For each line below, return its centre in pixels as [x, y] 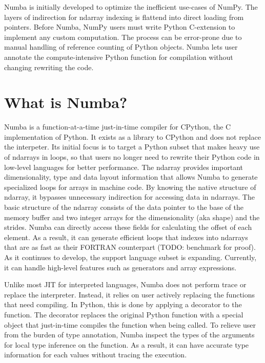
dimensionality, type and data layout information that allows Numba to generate [131, 177]
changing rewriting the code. [49, 67]
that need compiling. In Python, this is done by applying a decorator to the [123, 304]
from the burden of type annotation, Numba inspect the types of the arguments [129, 335]
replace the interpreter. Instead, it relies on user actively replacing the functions [130, 294]
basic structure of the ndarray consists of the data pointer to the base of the [124, 207]
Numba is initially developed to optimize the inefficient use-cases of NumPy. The [131, 7]
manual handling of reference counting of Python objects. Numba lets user [121, 47]
